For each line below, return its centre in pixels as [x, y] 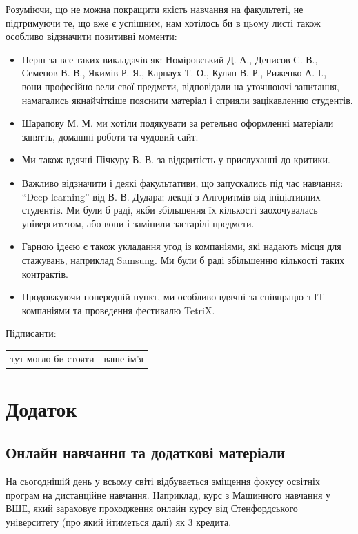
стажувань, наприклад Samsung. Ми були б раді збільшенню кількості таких [183, 259]
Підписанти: [31, 333]
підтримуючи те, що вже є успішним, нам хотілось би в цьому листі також [163, 22]
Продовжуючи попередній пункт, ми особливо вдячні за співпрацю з [166, 297]
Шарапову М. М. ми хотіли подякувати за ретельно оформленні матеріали [178, 123]
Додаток [41, 408]
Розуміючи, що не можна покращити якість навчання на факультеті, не [155, 9]
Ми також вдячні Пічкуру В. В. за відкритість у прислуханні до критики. [176, 160]
